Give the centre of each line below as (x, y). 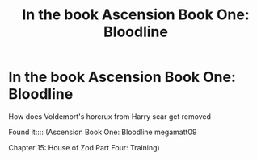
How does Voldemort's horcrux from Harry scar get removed (110, 116)
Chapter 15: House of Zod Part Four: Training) (84, 147)
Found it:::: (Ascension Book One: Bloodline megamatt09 (103, 132)
